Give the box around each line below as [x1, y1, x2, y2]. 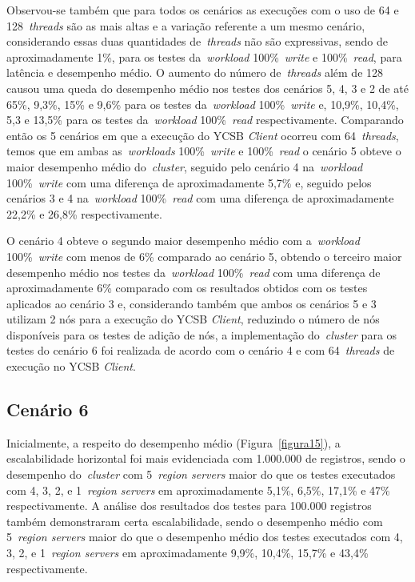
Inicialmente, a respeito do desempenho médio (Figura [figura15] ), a [6, 434, 341, 451]
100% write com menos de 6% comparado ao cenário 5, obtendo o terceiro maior [6, 247, 402, 264]
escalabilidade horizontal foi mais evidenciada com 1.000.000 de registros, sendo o [6, 450, 405, 467]
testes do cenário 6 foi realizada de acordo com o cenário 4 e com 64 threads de [6, 342, 395, 359]
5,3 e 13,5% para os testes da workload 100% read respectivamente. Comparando [6, 111, 404, 128]
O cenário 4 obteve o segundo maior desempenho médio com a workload [6, 232, 360, 249]
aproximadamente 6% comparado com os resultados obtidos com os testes [6, 279, 368, 296]
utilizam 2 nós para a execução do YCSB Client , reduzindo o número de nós [6, 311, 380, 327]
